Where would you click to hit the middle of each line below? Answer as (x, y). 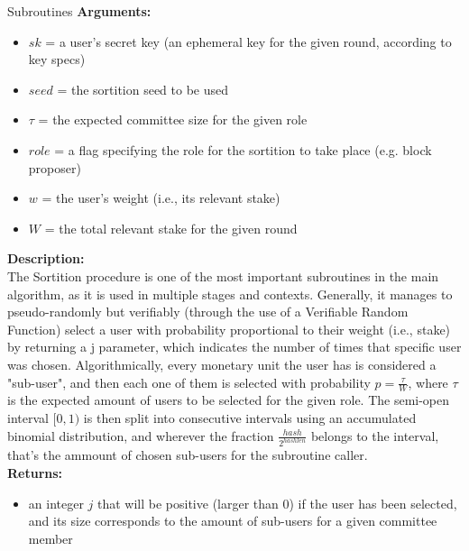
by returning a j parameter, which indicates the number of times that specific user (234, 347)
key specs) (57, 59)
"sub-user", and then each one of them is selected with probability (189, 382)
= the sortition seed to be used (143, 89)
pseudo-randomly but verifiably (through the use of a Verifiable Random (208, 312)
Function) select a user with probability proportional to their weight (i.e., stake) (229, 329)
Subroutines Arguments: (79, 11)
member (51, 538)
